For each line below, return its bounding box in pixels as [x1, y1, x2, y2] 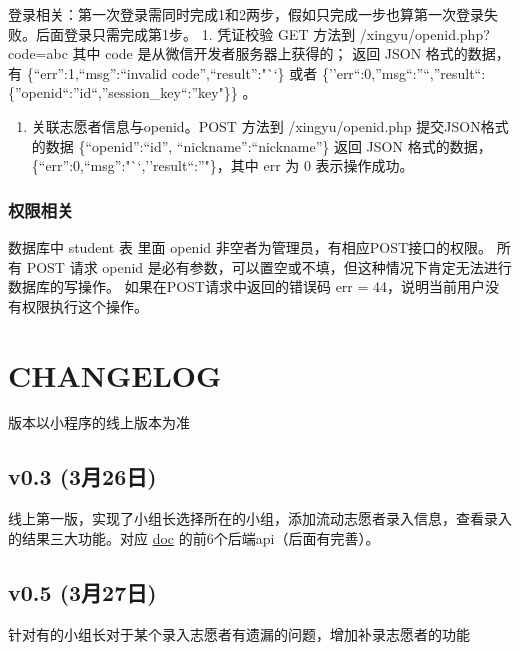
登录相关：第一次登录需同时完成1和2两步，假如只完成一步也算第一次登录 [8, 4, 484, 24]
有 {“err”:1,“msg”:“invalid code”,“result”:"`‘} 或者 [8, 62, 318, 83]
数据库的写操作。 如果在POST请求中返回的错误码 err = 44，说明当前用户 [8, 276, 486, 297]
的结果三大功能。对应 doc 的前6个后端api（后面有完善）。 [8, 527, 380, 548]
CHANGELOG [8, 354, 222, 395]
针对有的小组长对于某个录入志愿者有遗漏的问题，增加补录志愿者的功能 [8, 623, 470, 644]
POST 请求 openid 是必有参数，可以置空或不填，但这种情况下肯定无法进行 [26, 256, 512, 277]
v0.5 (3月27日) [8, 576, 157, 607]
